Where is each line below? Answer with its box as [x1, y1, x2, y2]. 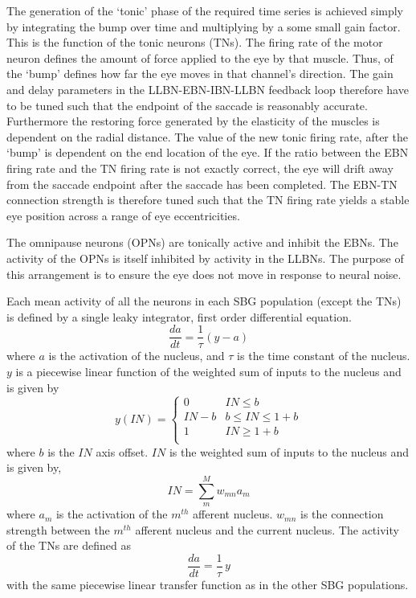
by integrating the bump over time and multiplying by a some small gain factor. [6, 18, 401, 35]
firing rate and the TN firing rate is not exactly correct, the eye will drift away [6, 159, 394, 176]
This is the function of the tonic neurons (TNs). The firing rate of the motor [6, 34, 383, 51]
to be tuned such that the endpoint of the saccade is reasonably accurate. [6, 96, 368, 113]
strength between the [6, 521, 110, 538]
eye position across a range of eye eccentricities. [6, 207, 240, 223]
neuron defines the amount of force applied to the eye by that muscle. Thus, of [6, 49, 394, 66]
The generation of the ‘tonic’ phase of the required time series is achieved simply [6, 2, 404, 18]
